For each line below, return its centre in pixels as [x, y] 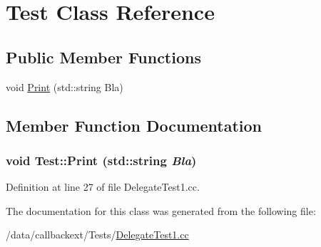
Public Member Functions [103, 57]
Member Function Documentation [134, 125]
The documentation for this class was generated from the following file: [161, 210]
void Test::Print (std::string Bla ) [101, 160]
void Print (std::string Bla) [65, 86]
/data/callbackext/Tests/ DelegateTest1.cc [97, 235]
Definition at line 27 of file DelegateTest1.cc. [103, 187]
